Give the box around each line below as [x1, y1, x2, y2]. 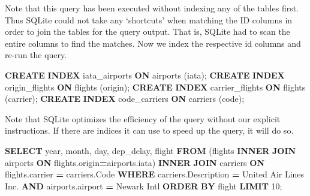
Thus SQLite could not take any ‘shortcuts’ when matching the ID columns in [5, 13, 293, 26]
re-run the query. [5, 49, 67, 61]
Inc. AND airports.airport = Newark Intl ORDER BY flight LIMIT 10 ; [5, 179, 282, 192]
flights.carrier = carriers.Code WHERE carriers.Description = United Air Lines [5, 168, 305, 180]
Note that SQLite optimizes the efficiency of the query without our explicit [5, 112, 281, 125]
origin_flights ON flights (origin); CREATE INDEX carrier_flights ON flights [5, 80, 306, 93]
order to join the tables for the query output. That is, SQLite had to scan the [5, 25, 290, 38]
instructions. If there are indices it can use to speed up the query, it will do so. [5, 124, 294, 137]
